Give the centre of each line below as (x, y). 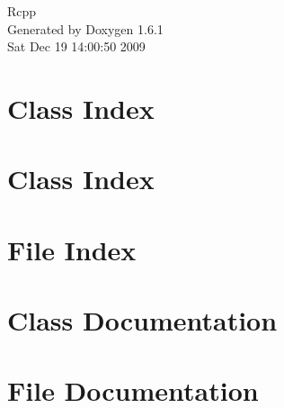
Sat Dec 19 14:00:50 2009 (76, 46)
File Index (72, 249)
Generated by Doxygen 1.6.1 (85, 28)
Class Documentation (142, 320)
